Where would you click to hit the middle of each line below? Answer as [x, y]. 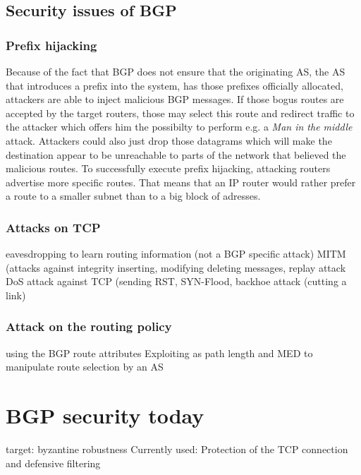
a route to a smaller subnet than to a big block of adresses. [133, 196]
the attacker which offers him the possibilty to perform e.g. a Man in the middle [179, 127]
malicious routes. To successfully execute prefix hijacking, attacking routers [168, 168]
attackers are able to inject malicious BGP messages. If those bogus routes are [175, 99]
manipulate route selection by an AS [85, 367]
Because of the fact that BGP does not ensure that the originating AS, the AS [176, 71]
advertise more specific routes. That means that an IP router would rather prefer [181, 182]
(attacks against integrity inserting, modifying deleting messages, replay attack [176, 267]
